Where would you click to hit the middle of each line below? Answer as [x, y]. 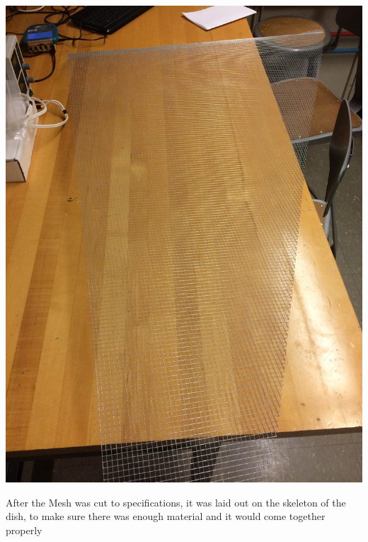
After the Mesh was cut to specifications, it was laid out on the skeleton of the [176, 502]
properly [24, 530]
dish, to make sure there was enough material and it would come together [166, 516]
